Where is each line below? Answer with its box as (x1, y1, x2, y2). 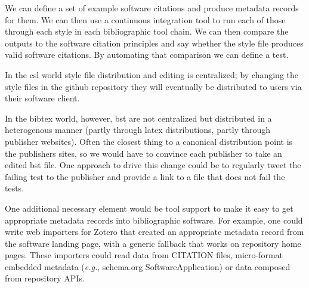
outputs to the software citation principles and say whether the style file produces (5, 36, 304, 49)
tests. (5, 182, 24, 194)
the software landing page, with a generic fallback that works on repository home (5, 237, 301, 249)
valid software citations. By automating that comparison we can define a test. (5, 48, 289, 61)
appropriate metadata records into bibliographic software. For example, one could (5, 213, 303, 226)
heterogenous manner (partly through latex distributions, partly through (5, 123, 271, 136)
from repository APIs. (5, 272, 85, 284)
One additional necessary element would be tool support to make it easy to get (5, 202, 293, 214)
